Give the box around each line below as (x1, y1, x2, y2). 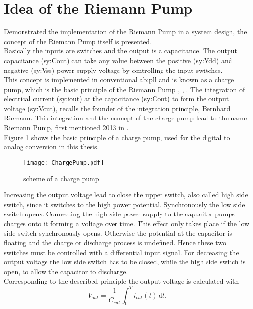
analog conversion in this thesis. (4, 142, 99, 152)
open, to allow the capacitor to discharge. (4, 266, 128, 276)
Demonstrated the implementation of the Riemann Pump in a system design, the (4, 26, 247, 37)
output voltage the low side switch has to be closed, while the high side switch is (4, 257, 246, 267)
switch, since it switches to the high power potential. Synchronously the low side (4, 199, 245, 209)
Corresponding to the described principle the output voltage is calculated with (4, 276, 239, 286)
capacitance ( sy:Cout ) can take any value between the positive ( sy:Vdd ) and (4, 55, 232, 65)
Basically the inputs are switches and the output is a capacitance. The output (4, 46, 237, 56)
